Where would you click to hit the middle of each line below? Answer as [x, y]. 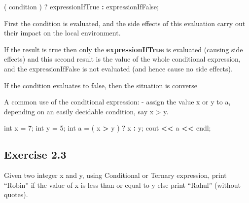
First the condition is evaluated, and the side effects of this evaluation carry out [125, 23]
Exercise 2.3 [35, 154]
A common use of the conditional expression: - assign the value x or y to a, [117, 102]
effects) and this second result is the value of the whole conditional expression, [122, 59]
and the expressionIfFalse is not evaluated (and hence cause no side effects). [118, 68]
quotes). [16, 194]
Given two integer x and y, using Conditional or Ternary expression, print [115, 175]
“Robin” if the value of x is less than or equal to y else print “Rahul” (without [122, 185]
